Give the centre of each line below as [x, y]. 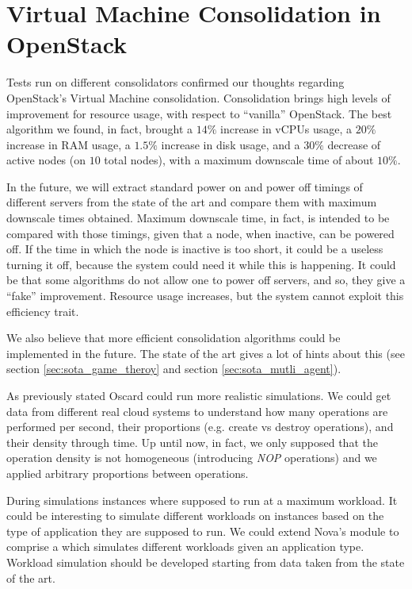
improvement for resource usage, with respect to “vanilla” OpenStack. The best [199, 113]
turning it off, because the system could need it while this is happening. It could [201, 264]
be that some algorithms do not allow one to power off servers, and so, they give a [206, 280]
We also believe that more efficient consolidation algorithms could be [174, 338]
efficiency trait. [43, 311]
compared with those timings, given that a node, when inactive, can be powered [200, 233]
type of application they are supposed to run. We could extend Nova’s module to [203, 531]
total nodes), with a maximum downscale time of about [239, 160]
